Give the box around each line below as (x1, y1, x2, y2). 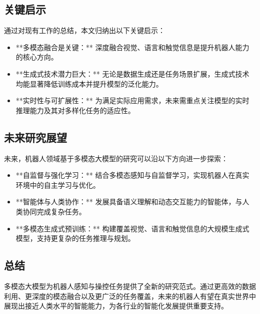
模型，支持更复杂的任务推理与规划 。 (15, 233, 135, 243)
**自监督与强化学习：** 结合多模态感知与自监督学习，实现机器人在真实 (15, 170, 249, 180)
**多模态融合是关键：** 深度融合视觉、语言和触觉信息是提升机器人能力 (15, 42, 249, 52)
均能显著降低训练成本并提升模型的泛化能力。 (15, 78, 163, 89)
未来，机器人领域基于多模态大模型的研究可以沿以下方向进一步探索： (4, 153, 228, 163)
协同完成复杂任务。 (22, 206, 86, 216)
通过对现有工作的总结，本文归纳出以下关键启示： (4, 25, 165, 36)
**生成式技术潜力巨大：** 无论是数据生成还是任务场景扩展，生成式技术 (15, 68, 249, 79)
